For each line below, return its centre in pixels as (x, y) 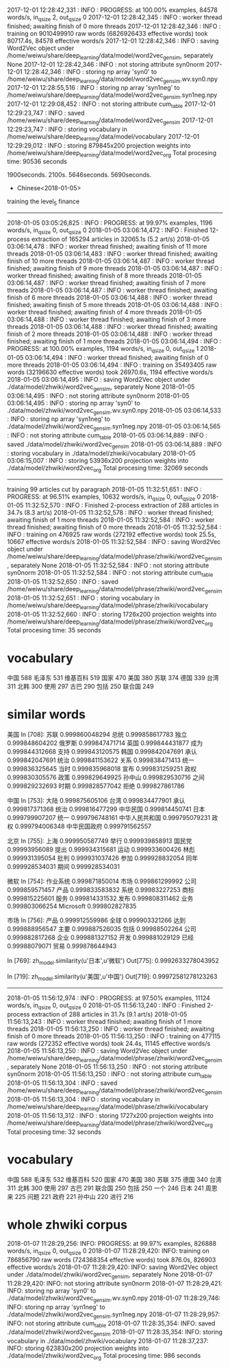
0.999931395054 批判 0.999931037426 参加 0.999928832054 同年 (103, 858)
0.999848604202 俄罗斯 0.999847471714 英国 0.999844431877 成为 (105, 743)
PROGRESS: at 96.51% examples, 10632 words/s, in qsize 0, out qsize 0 (104, 497)
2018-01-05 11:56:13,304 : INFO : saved (62, 1083)
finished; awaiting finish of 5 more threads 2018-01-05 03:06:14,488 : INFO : (115, 304)
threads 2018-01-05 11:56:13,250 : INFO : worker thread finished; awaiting (111, 1029)
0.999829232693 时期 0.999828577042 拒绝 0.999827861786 (96, 786)
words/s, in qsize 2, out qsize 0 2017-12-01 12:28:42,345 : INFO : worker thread (115, 18)
